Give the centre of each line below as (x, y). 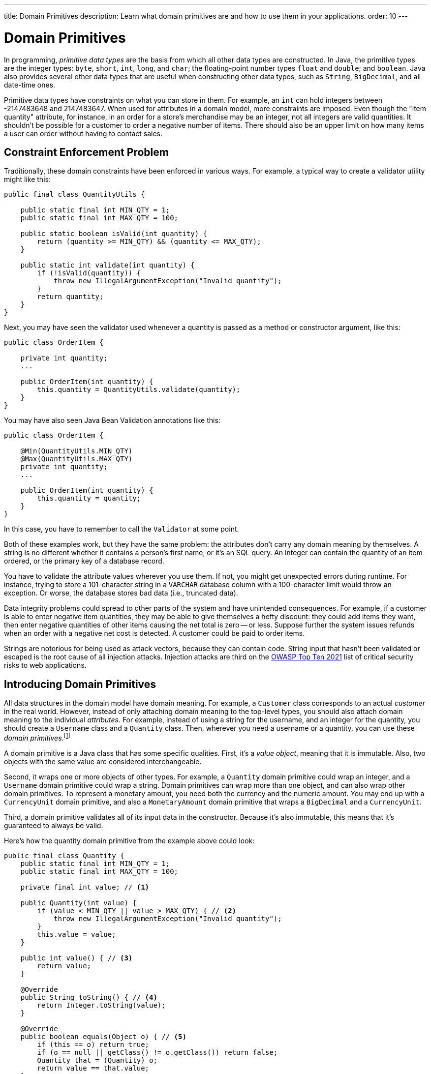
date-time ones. (30, 85)
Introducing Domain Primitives (80, 684)
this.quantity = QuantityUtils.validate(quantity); (139, 390)
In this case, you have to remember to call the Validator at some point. (122, 529)
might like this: (27, 179)
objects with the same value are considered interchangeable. (103, 761)
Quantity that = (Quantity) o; (97, 1060)
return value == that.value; (93, 1068)
